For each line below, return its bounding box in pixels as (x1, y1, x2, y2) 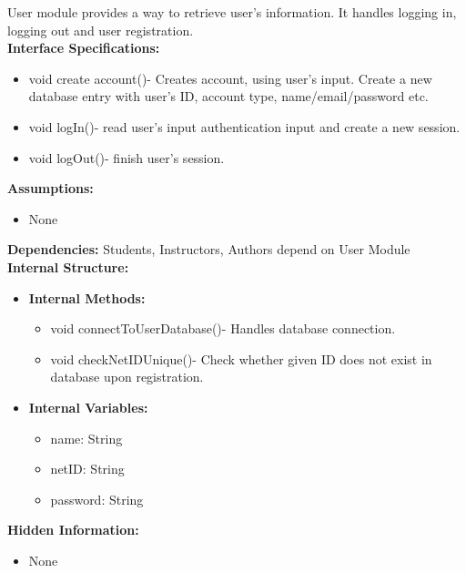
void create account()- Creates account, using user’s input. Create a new (28, 68, 432, 87)
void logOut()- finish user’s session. (28, 148, 225, 167)
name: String (50, 428, 123, 447)
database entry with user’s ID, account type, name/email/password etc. (28, 87, 429, 106)
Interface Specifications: (7, 38, 160, 57)
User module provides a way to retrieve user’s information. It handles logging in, (7, 3, 457, 21)
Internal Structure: (7, 257, 129, 276)
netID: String (50, 459, 125, 478)
